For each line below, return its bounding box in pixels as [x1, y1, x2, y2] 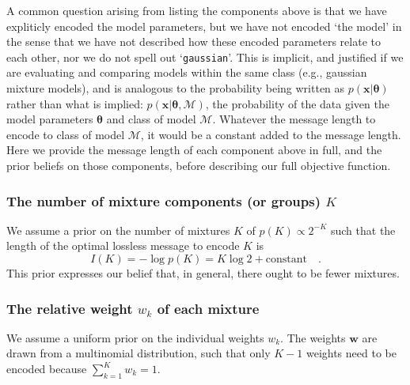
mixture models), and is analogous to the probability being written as [6, 80, 345, 96]
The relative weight [6, 298, 133, 318]
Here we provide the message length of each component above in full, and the [6, 142, 382, 158]
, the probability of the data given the [205, 95, 389, 111]
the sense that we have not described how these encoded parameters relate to [6, 33, 381, 50]
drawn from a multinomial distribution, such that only [6, 345, 271, 361]
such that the [330, 221, 396, 238]
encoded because [6, 360, 87, 376]
